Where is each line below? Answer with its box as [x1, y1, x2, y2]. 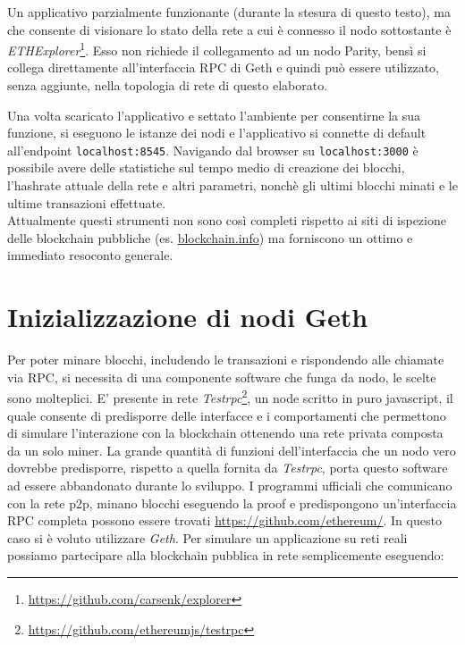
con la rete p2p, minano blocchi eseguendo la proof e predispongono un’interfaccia [7, 493, 457, 512]
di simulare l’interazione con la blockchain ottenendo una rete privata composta [7, 423, 444, 442]
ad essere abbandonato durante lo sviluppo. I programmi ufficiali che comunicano [7, 475, 452, 494]
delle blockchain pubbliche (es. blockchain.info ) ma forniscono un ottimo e [7, 228, 413, 247]
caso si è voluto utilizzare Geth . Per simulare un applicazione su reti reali [7, 528, 408, 547]
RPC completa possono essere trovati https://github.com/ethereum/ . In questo [7, 511, 442, 530]
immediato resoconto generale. [7, 246, 173, 264]
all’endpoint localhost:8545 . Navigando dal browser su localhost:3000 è [7, 140, 418, 159]
